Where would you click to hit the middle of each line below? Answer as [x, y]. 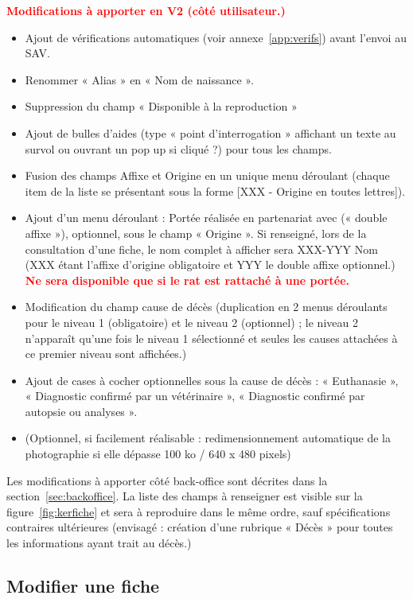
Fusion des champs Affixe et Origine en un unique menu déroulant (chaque [207, 175]
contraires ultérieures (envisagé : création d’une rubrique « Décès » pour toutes [200, 527]
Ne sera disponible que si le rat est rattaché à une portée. [187, 280]
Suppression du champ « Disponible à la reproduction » [161, 106]
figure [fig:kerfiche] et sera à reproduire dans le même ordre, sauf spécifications [199, 511]
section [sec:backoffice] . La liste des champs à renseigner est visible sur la [185, 496]
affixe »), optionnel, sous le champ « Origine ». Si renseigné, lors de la [196, 233]
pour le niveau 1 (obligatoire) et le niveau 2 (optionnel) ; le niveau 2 [191, 322]
